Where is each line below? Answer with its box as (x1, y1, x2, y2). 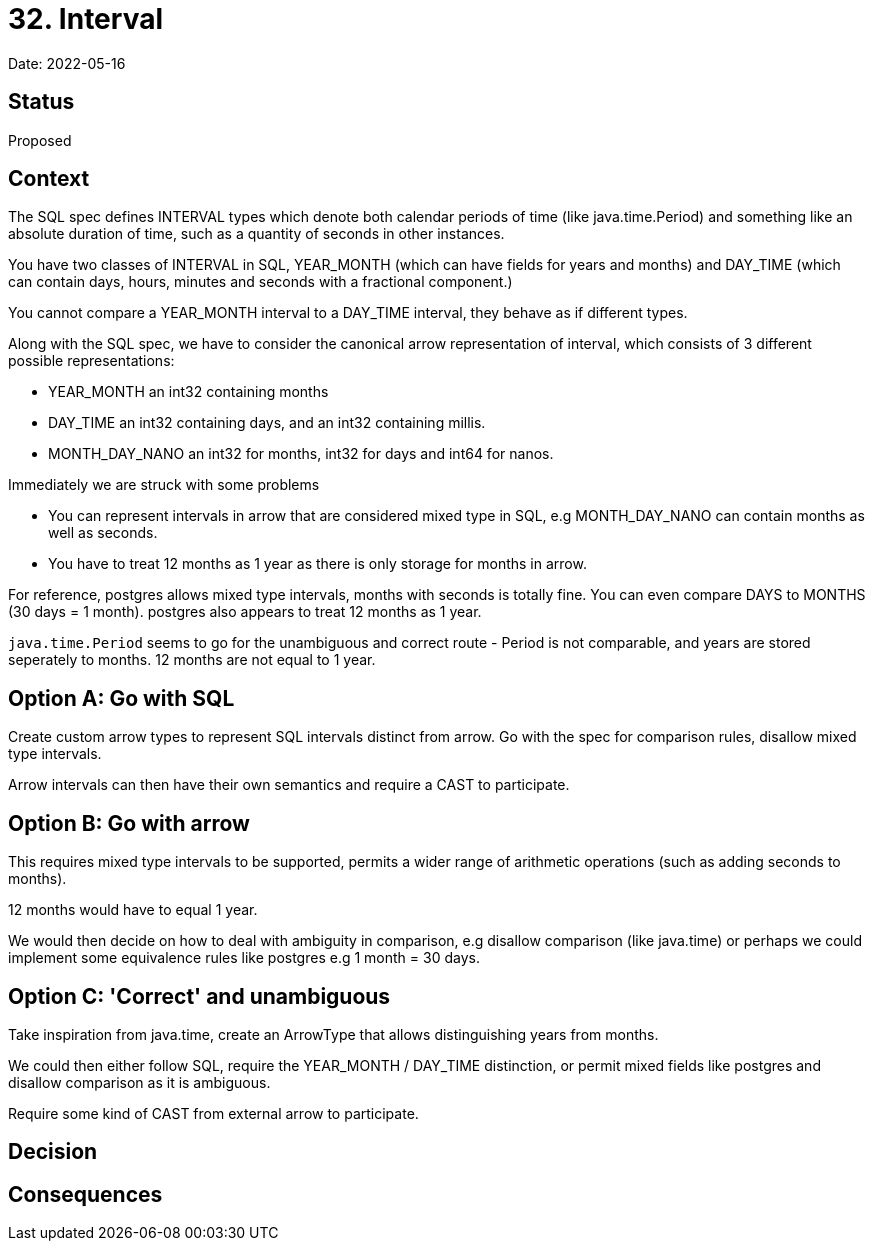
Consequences (8, 1181, 163, 1207)
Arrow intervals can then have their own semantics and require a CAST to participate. (8, 776, 570, 794)
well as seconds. (48, 524, 158, 542)
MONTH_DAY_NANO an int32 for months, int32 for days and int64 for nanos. (48, 445, 554, 463)
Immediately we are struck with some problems (8, 476, 320, 494)
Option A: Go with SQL (8, 685, 235, 711)
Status (8, 89, 75, 115)
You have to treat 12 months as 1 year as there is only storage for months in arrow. (48, 555, 587, 573)
